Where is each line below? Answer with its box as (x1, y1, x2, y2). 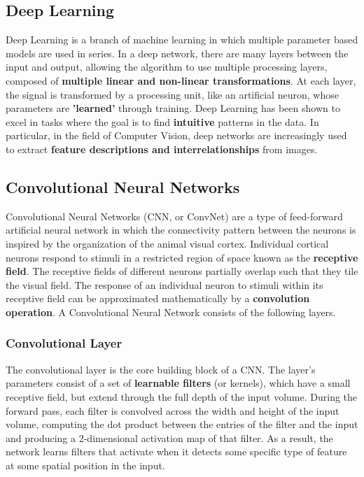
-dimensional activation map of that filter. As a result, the (83, 430, 333, 445)
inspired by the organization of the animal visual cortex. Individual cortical (6, 236, 329, 250)
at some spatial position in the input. (6, 457, 165, 472)
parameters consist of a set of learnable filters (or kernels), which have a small (6, 376, 351, 390)
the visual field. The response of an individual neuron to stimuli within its (6, 277, 323, 292)
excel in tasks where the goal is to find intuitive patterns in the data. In (6, 114, 319, 129)
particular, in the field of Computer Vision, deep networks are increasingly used (6, 128, 347, 143)
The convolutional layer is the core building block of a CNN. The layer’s (6, 362, 316, 376)
